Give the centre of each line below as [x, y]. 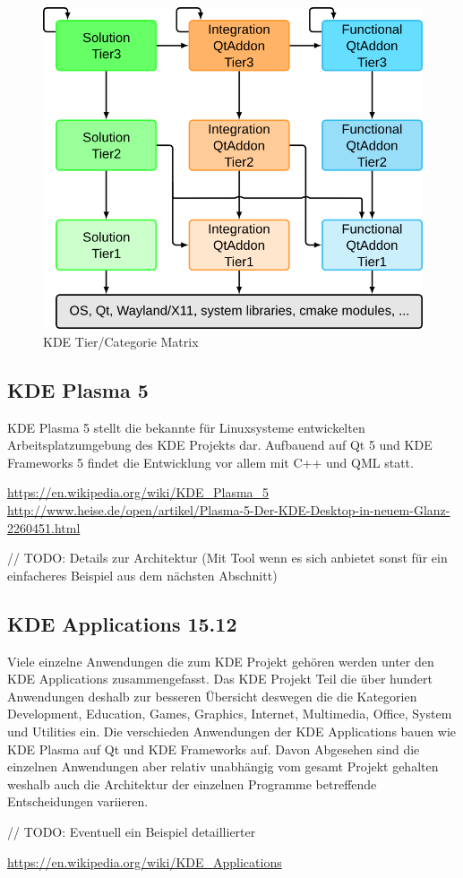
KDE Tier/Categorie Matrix [121, 341]
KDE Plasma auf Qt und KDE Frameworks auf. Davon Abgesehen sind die [214, 749]
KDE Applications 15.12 [122, 623]
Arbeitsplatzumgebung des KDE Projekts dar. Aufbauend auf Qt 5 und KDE [220, 445]
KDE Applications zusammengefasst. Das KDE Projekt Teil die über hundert [220, 679]
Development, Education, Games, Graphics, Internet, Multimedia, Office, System [230, 714]
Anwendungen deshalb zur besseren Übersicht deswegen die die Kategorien [212, 696]
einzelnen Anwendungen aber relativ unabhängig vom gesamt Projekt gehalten [223, 766]
